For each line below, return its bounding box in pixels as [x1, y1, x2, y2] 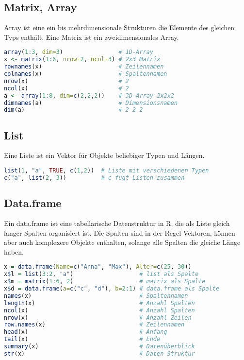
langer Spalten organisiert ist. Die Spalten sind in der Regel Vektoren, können [4, 227, 235, 238]
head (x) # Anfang [4, 328, 167, 336]
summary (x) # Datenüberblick [4, 343, 195, 350]
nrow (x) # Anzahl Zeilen [4, 314, 192, 321]
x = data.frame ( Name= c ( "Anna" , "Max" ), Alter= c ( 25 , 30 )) [4, 263, 192, 271]
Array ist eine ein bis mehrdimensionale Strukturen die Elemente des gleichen [4, 22, 235, 33]
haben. [4, 246, 24, 257]
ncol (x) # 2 [4, 85, 129, 92]
